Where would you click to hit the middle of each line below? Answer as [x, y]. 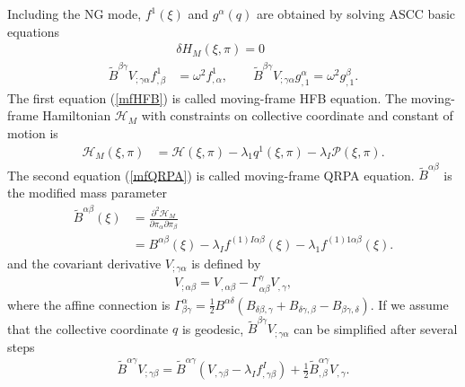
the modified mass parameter [87, 192]
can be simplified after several [376, 328]
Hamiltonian [77, 115]
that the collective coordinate [88, 328]
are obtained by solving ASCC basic [356, 13]
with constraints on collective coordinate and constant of [297, 115]
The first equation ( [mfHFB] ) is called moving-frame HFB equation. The [207, 97]
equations [34, 31]
